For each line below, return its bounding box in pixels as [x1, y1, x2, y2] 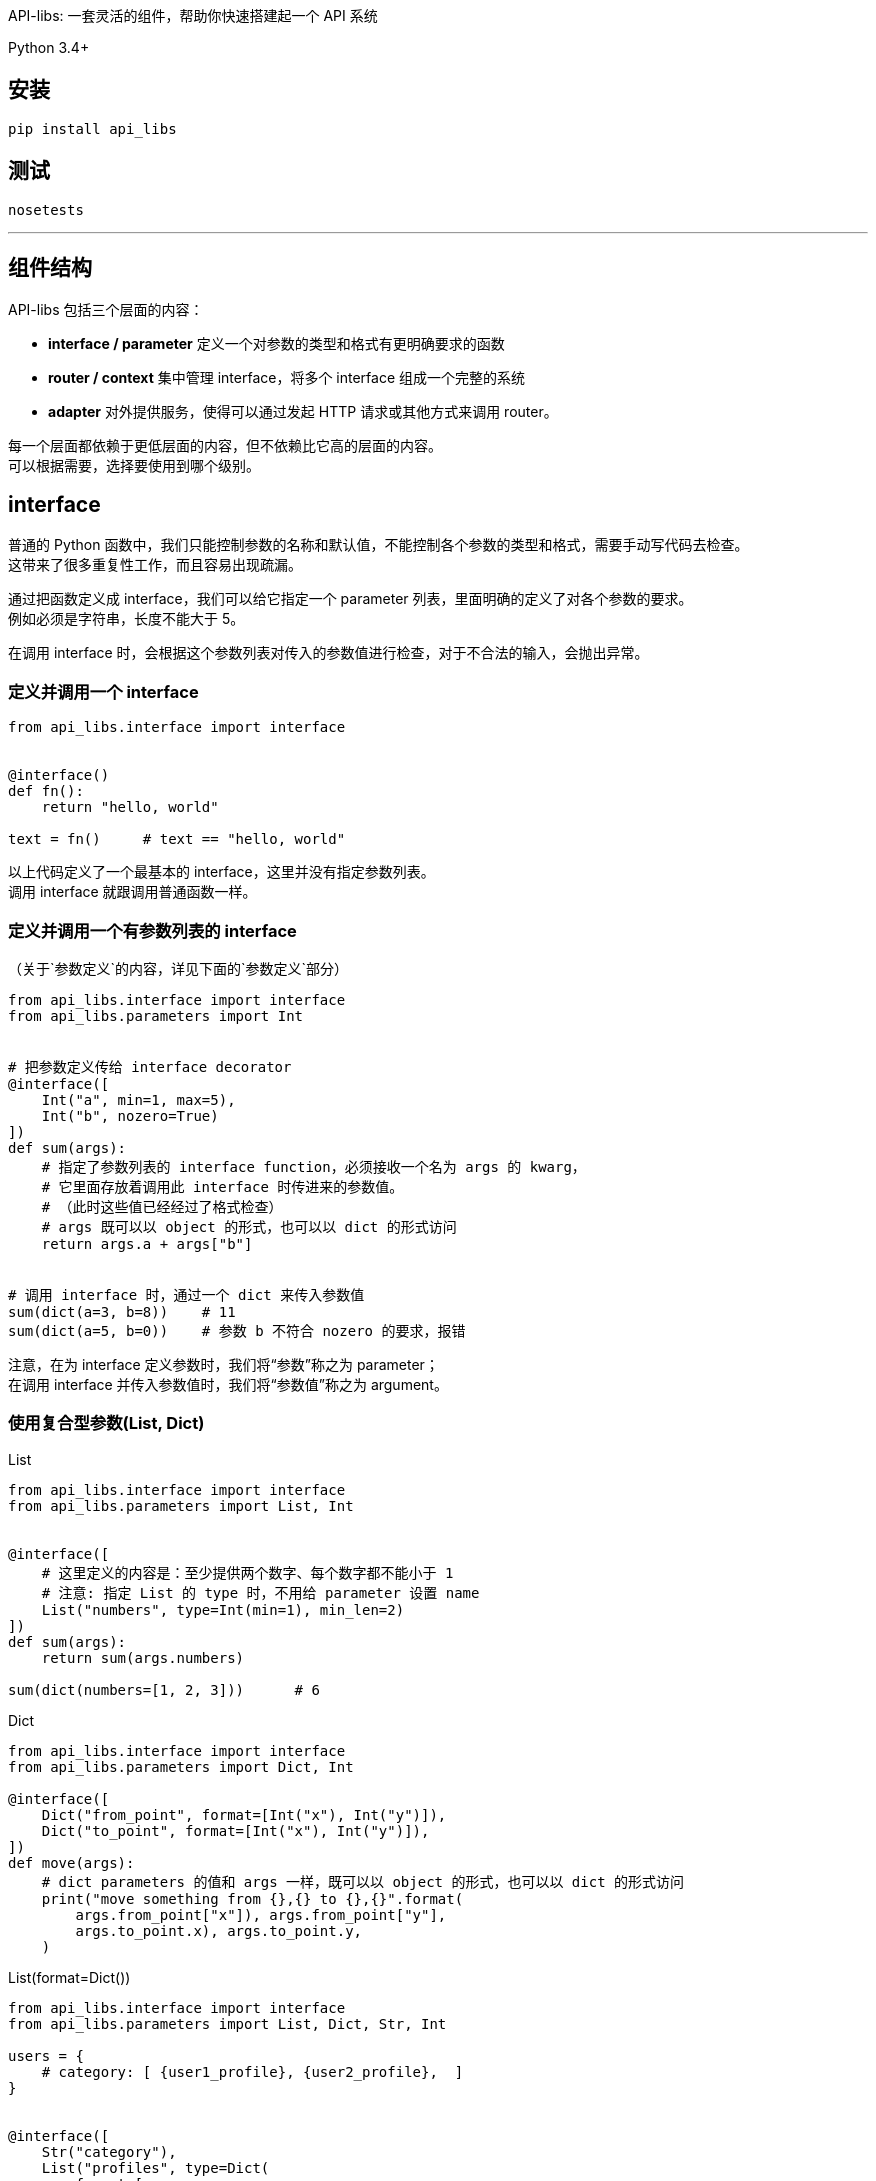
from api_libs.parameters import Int [8, 1007, 304, 1024]
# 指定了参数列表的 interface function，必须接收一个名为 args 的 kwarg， [41, 1158, 586, 1175]
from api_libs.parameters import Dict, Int [8, 1758, 354, 1775]
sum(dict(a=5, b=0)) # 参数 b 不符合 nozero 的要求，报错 [8, 1322, 466, 1339]
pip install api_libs [8, 120, 177, 137]
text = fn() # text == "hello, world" [8, 831, 346, 848]
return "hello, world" [41, 799, 219, 816]
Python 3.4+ [8, 39, 90, 56]
